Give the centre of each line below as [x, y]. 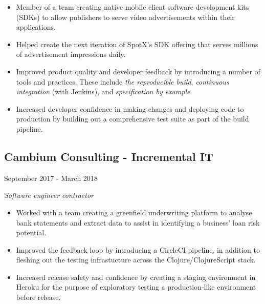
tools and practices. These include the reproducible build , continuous [123, 81]
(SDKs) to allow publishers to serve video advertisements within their [125, 17]
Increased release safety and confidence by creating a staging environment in [136, 277]
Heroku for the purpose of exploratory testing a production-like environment [136, 287]
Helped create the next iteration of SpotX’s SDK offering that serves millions [137, 44]
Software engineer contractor [49, 195]
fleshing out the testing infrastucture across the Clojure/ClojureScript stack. [136, 260]
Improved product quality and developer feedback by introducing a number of [138, 71]
